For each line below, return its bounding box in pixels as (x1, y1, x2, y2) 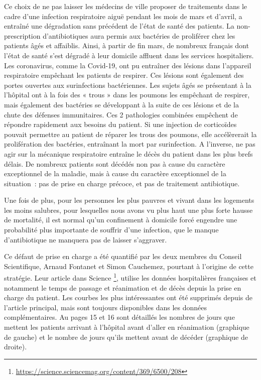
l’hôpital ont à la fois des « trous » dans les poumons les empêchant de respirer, (4, 89, 250, 100)
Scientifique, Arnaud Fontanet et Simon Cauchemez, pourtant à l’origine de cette (4, 261, 253, 271)
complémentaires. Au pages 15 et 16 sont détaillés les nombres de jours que (4, 312, 235, 322)
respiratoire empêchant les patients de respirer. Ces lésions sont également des (4, 70, 244, 80)
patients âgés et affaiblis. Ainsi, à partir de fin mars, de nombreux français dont (4, 40, 249, 51)
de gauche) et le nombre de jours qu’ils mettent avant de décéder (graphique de (4, 331, 248, 342)
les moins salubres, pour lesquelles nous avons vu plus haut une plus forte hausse (4, 204, 253, 215)
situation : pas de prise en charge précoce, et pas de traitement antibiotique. (4, 178, 240, 188)
